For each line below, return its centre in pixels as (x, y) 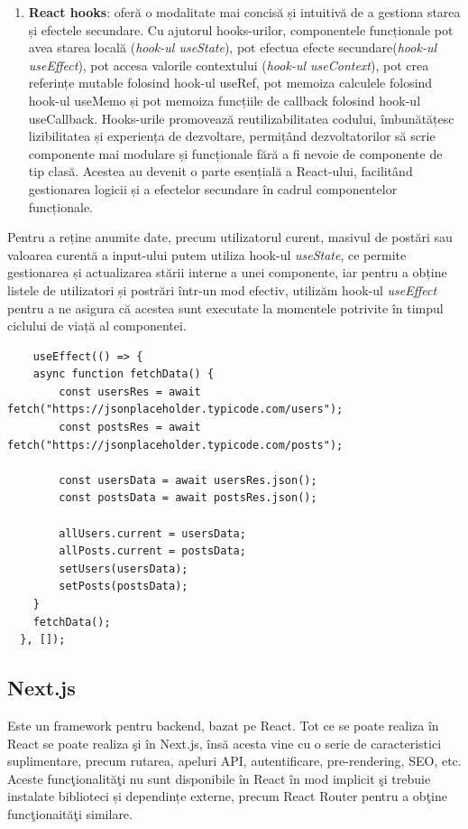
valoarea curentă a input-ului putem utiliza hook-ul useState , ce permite (207, 254)
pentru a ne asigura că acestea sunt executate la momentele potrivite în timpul (225, 307)
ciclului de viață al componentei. (97, 326)
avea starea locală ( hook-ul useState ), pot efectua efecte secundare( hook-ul (233, 47)
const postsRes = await (130, 428)
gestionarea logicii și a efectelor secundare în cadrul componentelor (213, 188)
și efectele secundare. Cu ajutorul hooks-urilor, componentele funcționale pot (241, 29)
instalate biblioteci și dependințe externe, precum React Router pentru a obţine (227, 796)
